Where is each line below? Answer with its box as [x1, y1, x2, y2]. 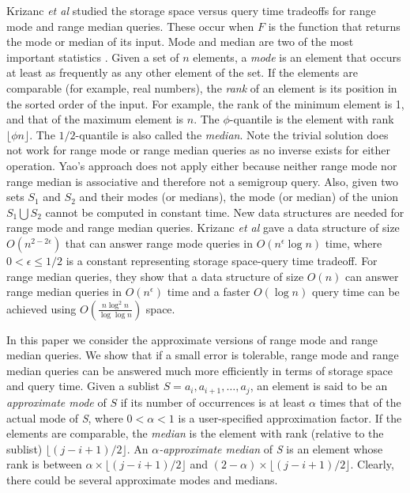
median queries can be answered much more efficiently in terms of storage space [6, 362, 393, 378]
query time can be [311, 283, 400, 300]
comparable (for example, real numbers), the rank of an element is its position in [6, 79, 397, 96]
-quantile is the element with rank [229, 111, 394, 127]
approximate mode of [6, 393, 107, 410]
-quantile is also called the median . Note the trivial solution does [75, 126, 389, 142]
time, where [325, 234, 382, 251]
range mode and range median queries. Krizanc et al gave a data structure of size [6, 219, 400, 236]
